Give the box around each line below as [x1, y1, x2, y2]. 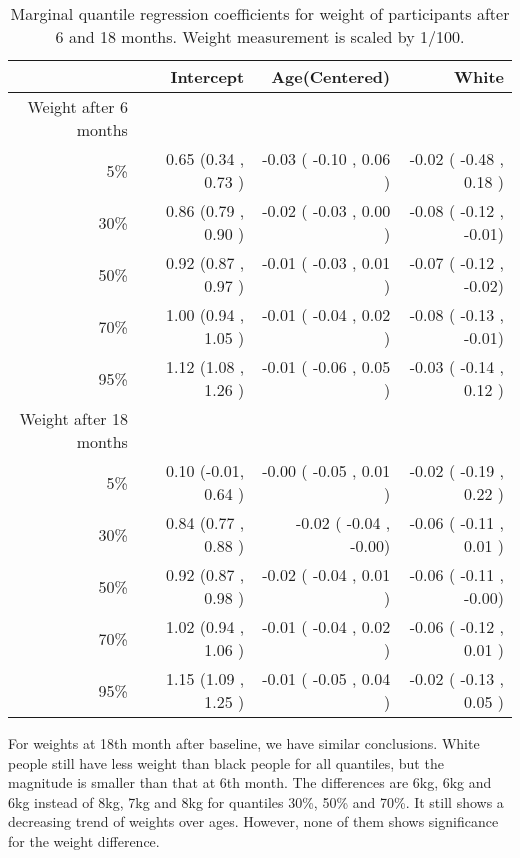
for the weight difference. [8, 830, 160, 851]
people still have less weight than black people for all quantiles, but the [8, 752, 444, 773]
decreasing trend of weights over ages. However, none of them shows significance [8, 811, 499, 832]
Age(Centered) [271, 65, 391, 88]
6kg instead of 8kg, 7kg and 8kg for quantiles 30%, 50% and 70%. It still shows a [8, 791, 504, 812]
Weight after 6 [27, 95, 128, 118]
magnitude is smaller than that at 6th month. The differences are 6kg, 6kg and [8, 772, 492, 793]
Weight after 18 [19, 407, 128, 430]
